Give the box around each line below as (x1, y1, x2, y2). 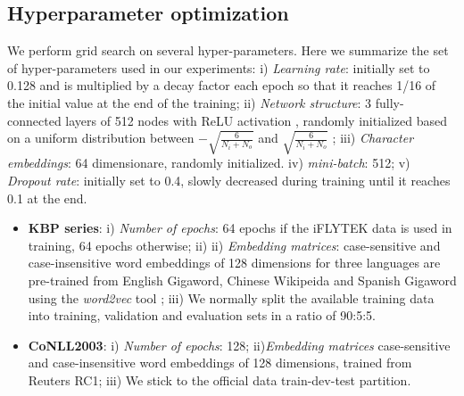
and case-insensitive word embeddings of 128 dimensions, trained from (28, 353, 412, 372)
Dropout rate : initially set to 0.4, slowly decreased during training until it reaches (7, 171, 451, 190)
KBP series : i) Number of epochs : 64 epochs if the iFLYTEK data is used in (28, 219, 452, 237)
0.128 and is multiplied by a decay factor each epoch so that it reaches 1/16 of (7, 76, 436, 95)
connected (7, 111, 62, 129)
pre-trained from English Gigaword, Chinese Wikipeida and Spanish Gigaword (28, 270, 457, 289)
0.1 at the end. (7, 188, 87, 207)
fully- (375, 93, 404, 111)
